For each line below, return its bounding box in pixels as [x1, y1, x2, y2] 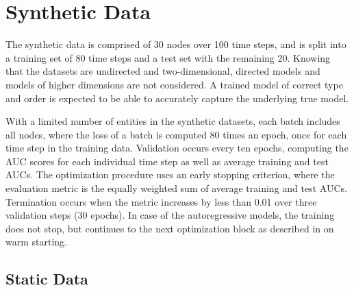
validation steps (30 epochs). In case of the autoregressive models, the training [5, 208, 335, 222]
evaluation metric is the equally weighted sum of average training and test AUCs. [5, 181, 347, 195]
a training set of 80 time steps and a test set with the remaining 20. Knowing [5, 50, 331, 64]
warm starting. [5, 234, 67, 249]
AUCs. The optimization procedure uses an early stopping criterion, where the [5, 167, 335, 182]
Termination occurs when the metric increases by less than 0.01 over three [5, 194, 317, 208]
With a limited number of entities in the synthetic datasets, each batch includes [5, 114, 340, 128]
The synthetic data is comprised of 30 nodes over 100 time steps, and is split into [5, 37, 346, 51]
